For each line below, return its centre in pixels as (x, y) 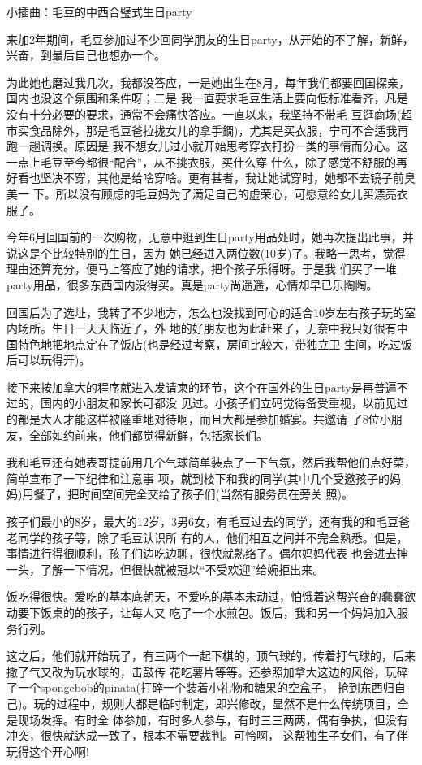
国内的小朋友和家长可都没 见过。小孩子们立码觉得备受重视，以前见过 (224, 403)
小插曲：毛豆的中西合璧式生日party (99, 11)
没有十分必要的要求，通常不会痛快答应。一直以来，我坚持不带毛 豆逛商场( (204, 113)
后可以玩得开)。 (49, 360)
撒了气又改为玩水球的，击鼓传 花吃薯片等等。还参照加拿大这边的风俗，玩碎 (207, 671)
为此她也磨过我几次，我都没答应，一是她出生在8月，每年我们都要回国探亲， (208, 82)
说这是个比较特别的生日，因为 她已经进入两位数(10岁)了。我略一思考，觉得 (206, 252)
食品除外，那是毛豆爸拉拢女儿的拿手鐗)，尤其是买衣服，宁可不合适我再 (219, 130)
